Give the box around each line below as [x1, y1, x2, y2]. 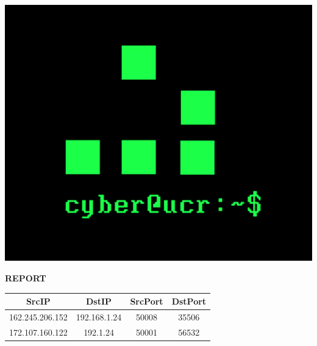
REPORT [5, 272, 46, 284]
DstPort [171, 295, 207, 308]
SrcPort [130, 295, 163, 308]
